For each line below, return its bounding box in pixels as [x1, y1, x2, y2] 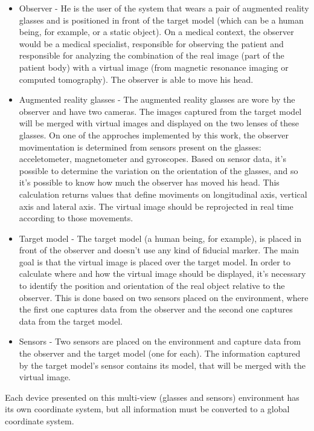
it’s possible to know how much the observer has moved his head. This [19, 176, 280, 189]
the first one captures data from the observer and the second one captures [19, 303, 293, 316]
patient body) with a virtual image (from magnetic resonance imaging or [19, 60, 289, 73]
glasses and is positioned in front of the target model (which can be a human [19, 13, 304, 26]
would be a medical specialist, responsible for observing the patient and [19, 37, 284, 50]
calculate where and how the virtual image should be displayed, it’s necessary [19, 267, 306, 280]
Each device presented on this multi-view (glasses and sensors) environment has [5, 390, 300, 403]
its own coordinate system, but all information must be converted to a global [5, 403, 290, 415]
